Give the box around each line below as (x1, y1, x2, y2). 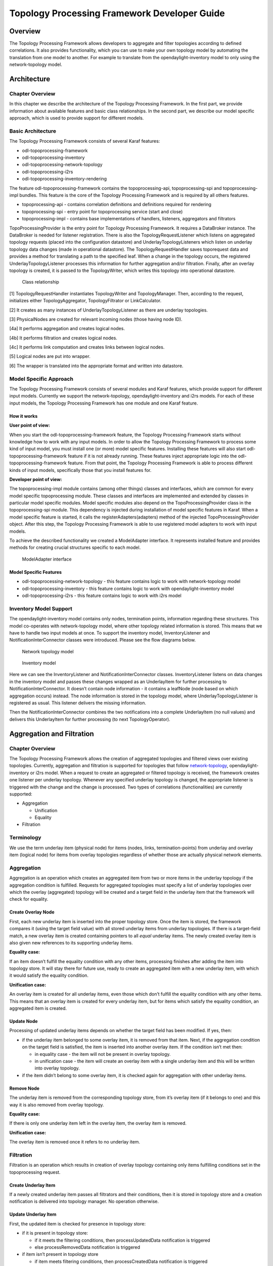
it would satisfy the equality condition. (9, 972, 88, 978)
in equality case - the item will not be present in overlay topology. (34, 1051, 171, 1057)
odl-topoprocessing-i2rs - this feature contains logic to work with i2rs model (22, 592, 181, 599)
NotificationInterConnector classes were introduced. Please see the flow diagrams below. (9, 637, 196, 643)
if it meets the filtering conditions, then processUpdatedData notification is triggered (34, 1237, 210, 1243)
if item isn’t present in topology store (22, 1251, 99, 1257)
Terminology (9, 834, 41, 841)
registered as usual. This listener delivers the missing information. (9, 700, 147, 706)
